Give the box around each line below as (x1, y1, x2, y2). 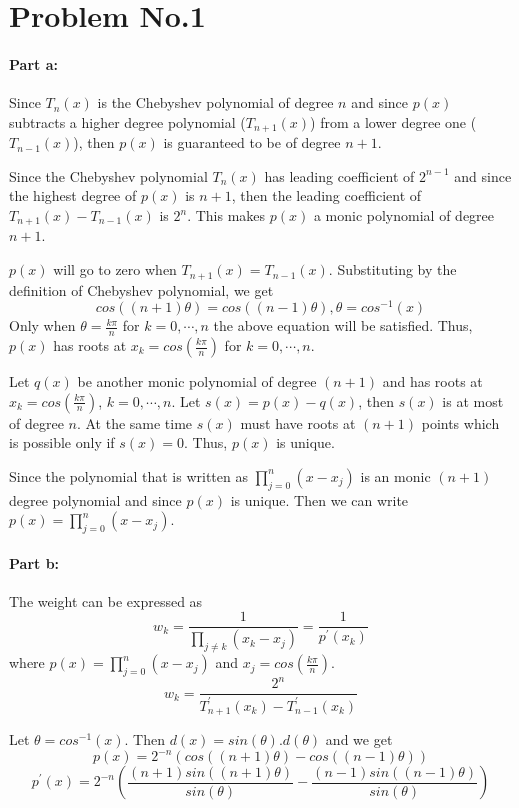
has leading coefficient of (264, 165, 415, 186)
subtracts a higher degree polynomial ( (9, 111, 246, 132)
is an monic (360, 465, 431, 486)
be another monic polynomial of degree (77, 371, 317, 391)
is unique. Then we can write (230, 489, 409, 510)
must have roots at (240, 412, 356, 433)
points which (421, 412, 500, 433)
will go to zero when (53, 259, 177, 280)
